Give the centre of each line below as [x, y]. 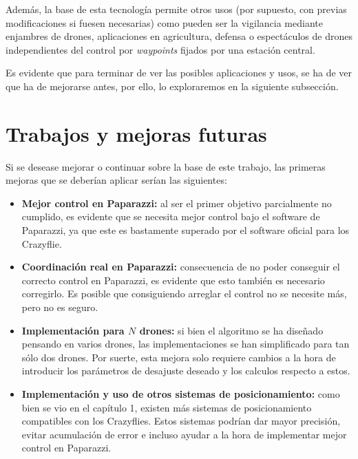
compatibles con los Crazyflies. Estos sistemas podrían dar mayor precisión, [181, 421]
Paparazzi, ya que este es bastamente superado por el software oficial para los [186, 230]
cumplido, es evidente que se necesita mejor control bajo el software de [171, 216]
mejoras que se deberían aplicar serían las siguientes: [116, 180]
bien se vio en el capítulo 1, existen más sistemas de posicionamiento [167, 407]
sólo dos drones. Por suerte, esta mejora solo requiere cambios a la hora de [179, 357]
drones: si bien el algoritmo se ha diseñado [231, 330]
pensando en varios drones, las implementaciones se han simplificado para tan [186, 344]
